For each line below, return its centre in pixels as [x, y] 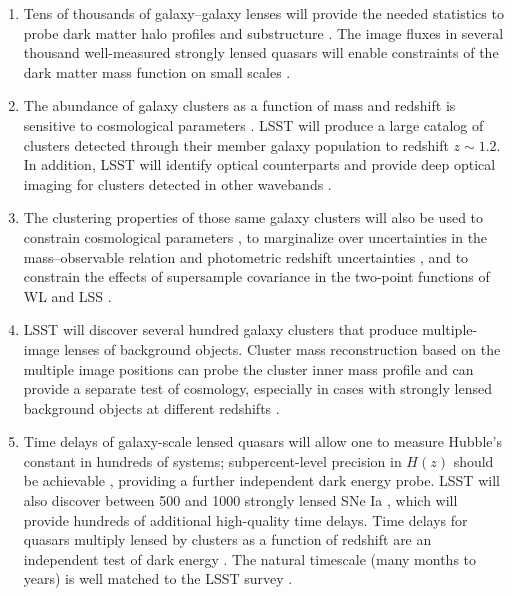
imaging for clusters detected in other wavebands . [177, 183]
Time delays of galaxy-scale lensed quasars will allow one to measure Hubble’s [262, 441]
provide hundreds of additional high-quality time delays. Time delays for [245, 519]
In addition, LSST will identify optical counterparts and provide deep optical [259, 164]
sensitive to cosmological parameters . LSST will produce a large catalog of [253, 124]
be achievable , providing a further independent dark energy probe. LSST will [261, 480]
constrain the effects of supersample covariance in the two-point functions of [256, 276]
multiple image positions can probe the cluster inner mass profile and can [248, 368]
